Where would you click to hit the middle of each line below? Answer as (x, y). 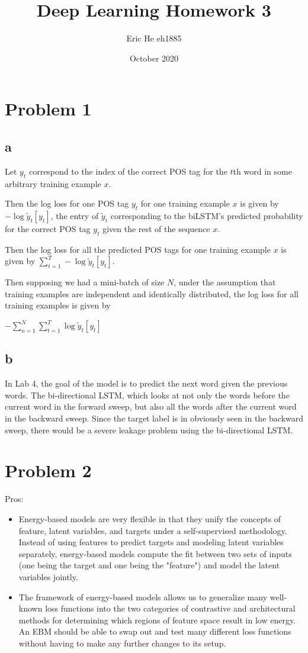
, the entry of (75, 215)
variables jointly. (48, 576)
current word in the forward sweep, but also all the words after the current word (151, 406)
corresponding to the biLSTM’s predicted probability (207, 215)
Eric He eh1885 (154, 38)
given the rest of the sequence (156, 228)
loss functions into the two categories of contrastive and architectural (170, 608)
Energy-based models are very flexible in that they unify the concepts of (150, 518)
